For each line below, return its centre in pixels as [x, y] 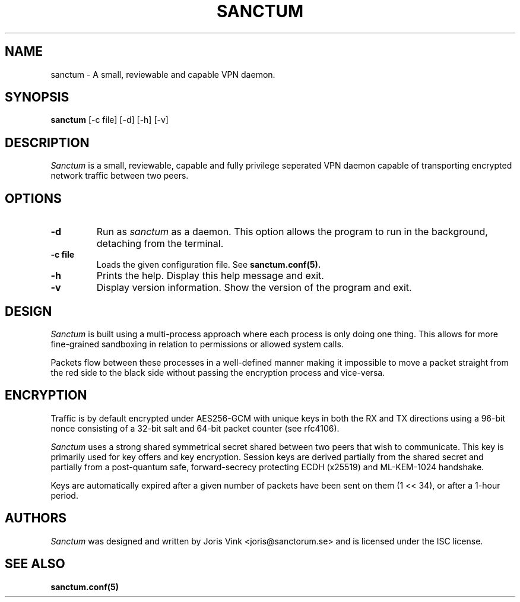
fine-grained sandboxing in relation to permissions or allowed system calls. [197, 344]
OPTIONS [33, 198]
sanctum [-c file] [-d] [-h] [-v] [110, 120]
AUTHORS [36, 518]
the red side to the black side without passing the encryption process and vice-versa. [218, 372]
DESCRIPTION [47, 142]
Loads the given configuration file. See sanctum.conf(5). [209, 265]
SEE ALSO [35, 564]
